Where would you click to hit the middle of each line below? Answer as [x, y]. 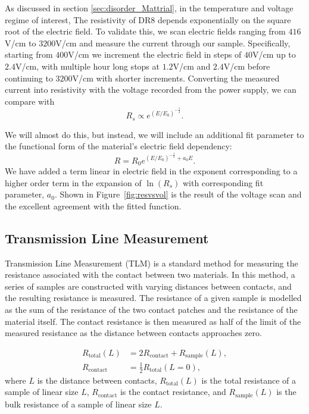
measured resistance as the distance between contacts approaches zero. [133, 333]
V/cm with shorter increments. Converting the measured [176, 78]
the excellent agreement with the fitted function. [93, 206]
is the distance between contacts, [97, 380]
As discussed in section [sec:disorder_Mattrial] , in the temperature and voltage [149, 8]
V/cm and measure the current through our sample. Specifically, [173, 43]
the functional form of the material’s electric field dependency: [118, 146]
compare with [30, 101]
